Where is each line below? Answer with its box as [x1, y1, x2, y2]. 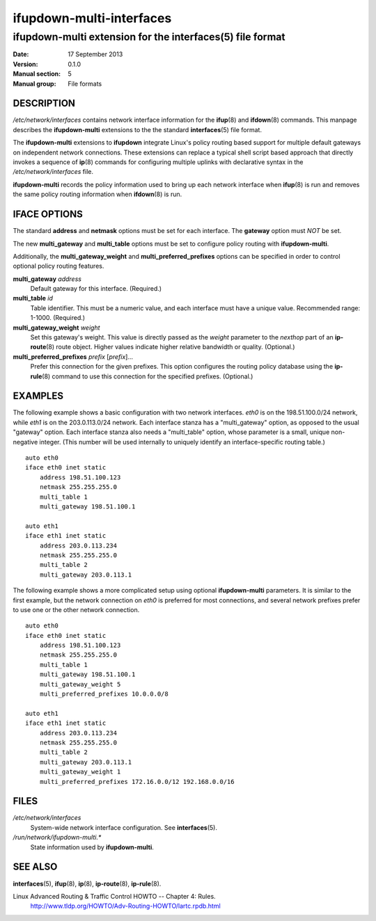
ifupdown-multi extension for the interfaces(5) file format [13, 31, 285, 43]
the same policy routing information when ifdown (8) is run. [13, 190, 182, 198]
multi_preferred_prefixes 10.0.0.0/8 [39, 690, 169, 698]
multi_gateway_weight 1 [39, 768, 121, 776]
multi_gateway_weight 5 [39, 680, 121, 688]
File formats [68, 79, 102, 88]
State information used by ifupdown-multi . [30, 842, 155, 851]
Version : [13, 60, 38, 68]
